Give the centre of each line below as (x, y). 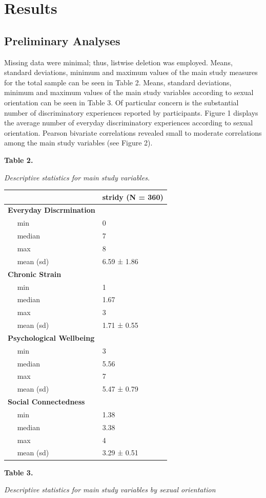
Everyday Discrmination (52, 210)
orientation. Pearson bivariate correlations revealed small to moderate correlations (133, 132)
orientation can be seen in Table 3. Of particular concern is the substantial (121, 102)
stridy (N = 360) (133, 197)
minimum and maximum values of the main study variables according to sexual (129, 92)
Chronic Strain (35, 274)
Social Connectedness (46, 402)
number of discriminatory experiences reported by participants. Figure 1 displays (131, 112)
